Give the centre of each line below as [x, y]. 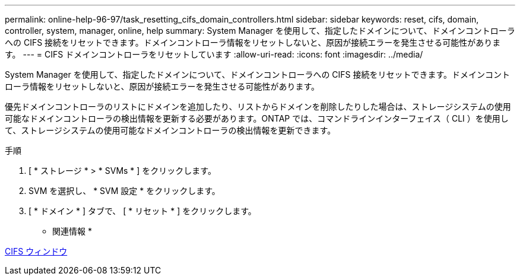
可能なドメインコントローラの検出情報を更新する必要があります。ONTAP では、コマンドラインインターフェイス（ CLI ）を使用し [257, 118]
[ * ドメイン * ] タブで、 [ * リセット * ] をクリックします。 [142, 211]
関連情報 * [72, 231]
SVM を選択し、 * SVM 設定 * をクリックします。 [124, 191]
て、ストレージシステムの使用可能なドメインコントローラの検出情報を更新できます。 [170, 130]
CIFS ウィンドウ [36, 251]
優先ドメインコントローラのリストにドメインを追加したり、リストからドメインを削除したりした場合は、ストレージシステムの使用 [258, 106]
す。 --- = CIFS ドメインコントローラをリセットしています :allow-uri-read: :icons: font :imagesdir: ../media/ [214, 54]
